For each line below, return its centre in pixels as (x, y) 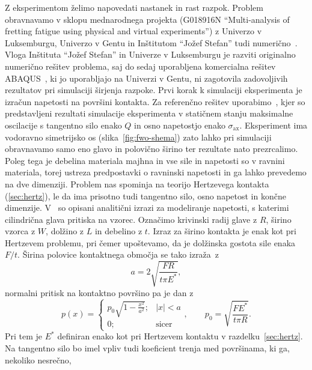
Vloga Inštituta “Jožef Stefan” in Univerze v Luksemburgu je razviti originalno (150, 54)
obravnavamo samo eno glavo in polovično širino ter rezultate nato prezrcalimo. (151, 149)
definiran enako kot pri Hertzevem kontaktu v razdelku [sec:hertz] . (180, 336)
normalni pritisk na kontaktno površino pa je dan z (99, 292)
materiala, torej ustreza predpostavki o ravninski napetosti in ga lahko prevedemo (156, 172)
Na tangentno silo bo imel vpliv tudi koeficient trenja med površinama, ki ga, (147, 347)
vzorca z (20, 231)
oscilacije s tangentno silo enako (63, 125)
